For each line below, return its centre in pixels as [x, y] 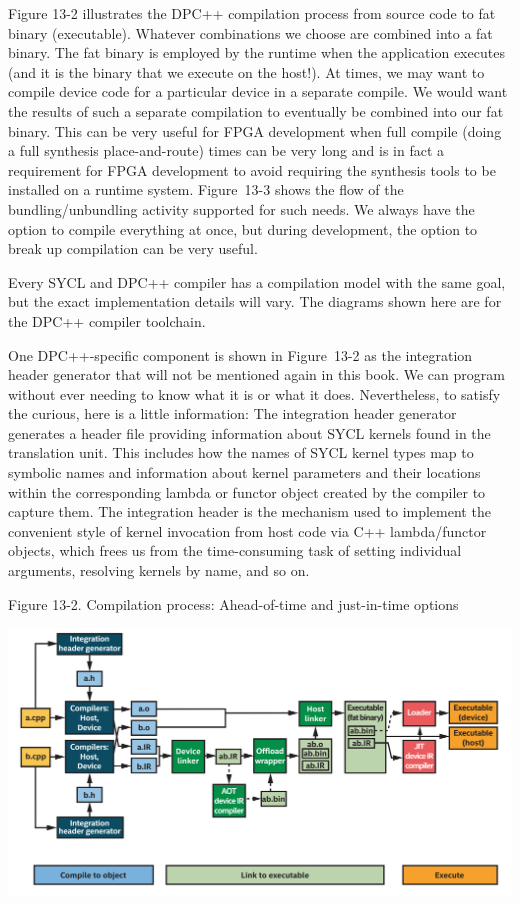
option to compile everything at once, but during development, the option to [243, 228]
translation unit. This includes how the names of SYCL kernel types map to [241, 452]
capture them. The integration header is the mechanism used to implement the [249, 511]
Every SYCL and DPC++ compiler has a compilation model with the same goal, [257, 281]
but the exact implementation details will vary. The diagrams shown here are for [255, 301]
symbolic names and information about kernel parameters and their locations [244, 472]
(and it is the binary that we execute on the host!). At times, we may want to [246, 71]
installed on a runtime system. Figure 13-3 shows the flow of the [206, 189]
